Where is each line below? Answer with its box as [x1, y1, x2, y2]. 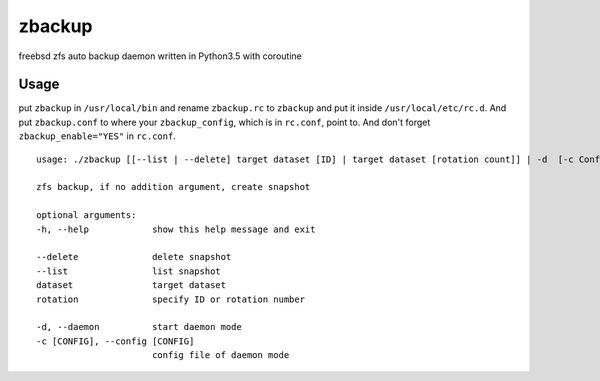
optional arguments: [36, 210, 137, 221]
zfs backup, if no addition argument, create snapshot [36, 181, 311, 193]
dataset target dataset [36, 280, 227, 291]
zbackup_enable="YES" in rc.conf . [18, 130, 177, 142]
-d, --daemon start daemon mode [36, 321, 242, 333]
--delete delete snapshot [36, 251, 232, 263]
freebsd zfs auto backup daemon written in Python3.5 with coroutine [18, 50, 302, 62]
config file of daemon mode [151, 350, 290, 361]
